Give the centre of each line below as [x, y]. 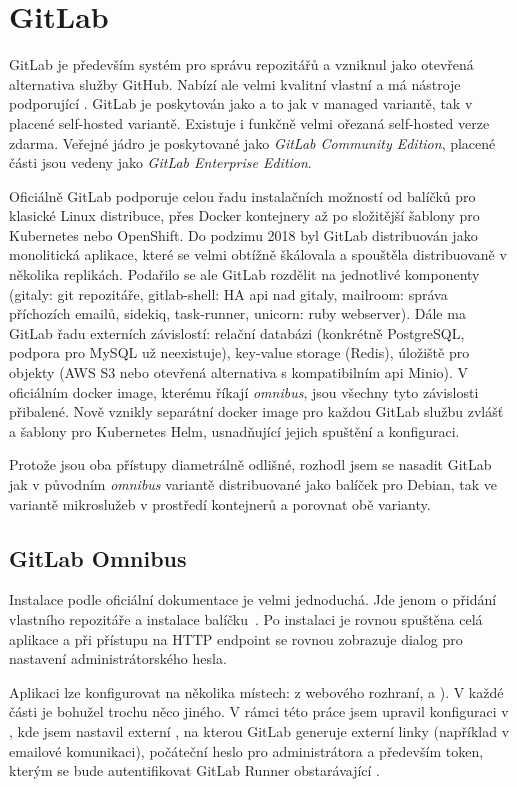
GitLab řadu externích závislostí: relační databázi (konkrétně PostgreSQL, [237, 332]
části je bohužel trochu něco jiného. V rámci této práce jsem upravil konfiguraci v [259, 711]
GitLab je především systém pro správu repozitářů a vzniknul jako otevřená [241, 64]
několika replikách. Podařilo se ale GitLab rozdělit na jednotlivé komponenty [244, 274]
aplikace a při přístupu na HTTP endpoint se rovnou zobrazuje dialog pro [236, 638]
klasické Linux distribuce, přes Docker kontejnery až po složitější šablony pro [244, 215]
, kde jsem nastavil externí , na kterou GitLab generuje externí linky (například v [259, 730]
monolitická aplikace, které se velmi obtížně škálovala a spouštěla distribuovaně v [258, 254]
